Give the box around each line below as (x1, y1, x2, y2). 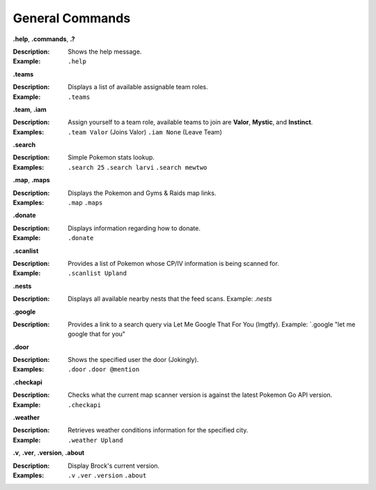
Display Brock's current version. (68, 461, 160, 470)
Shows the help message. (68, 47, 142, 56)
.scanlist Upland (68, 269, 127, 278)
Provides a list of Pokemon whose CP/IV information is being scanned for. (68, 259, 280, 267)
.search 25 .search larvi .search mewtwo (68, 164, 207, 171)
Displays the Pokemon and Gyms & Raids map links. (68, 189, 217, 197)
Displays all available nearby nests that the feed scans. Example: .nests (68, 294, 272, 303)
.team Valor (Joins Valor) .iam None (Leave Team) (68, 127, 222, 136)
